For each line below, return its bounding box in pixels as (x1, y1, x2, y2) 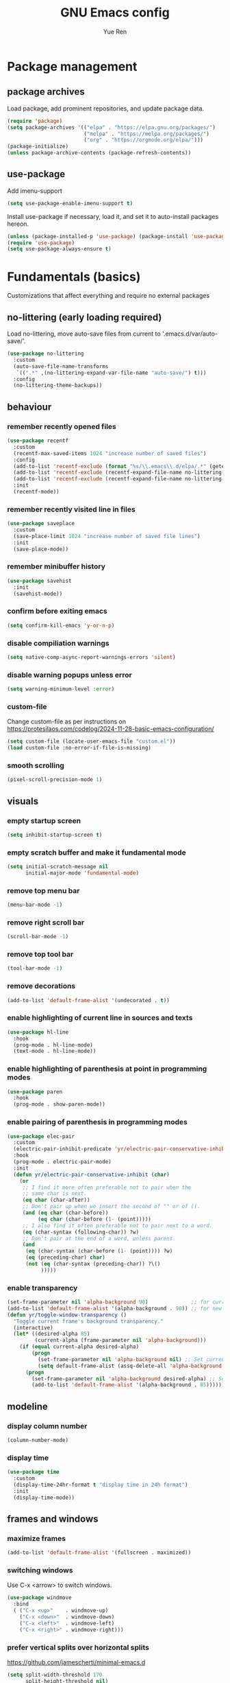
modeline (7, 1400, 48, 1412)
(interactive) (13, 1324, 53, 1331)
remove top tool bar (7, 949, 74, 959)
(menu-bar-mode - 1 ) (7, 901, 63, 909)
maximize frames (7, 1533, 66, 1543)
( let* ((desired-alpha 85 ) (13, 1330, 90, 1338)
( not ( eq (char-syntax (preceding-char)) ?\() (25, 1261, 161, 1268)
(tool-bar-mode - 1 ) (7, 965, 63, 972)
